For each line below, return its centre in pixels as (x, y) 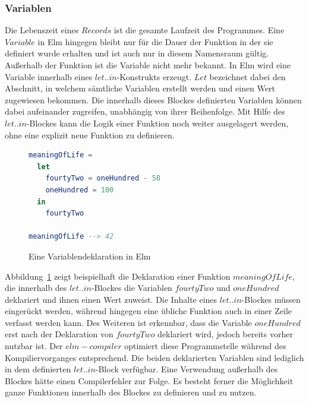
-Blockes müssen (271, 299)
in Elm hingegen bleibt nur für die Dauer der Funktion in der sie (155, 41)
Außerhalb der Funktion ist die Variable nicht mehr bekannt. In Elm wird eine (148, 65)
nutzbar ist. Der (34, 346)
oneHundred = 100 (80, 190)
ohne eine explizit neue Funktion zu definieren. (90, 134)
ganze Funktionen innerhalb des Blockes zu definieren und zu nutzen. (131, 392)
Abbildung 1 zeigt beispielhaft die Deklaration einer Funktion (118, 276)
